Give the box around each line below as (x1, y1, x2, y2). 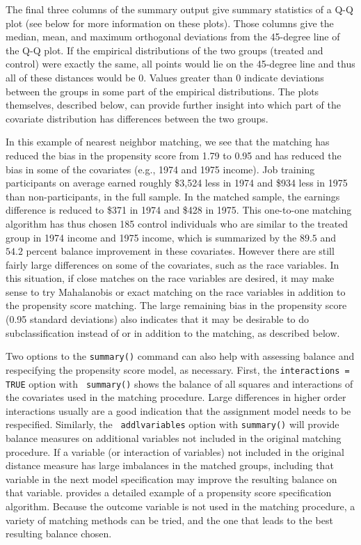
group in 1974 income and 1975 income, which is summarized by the (6, 230, 297, 244)
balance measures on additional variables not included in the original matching (6, 431, 342, 445)
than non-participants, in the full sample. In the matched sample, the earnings (6, 189, 340, 203)
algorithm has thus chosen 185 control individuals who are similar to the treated (6, 216, 348, 230)
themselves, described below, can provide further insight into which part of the (6, 97, 341, 112)
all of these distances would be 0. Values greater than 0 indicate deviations (6, 70, 324, 84)
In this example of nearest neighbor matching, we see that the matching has (6, 134, 330, 149)
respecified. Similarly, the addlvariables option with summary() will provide (6, 417, 339, 432)
